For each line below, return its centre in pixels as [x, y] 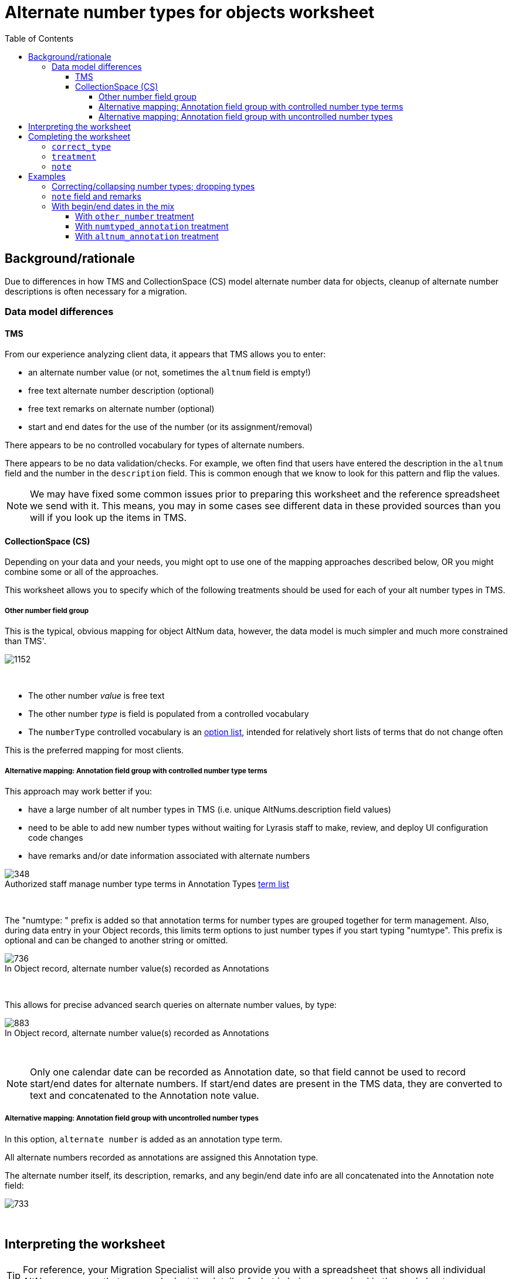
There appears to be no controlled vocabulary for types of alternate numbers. [155, 445]
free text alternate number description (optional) [121, 391]
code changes [56, 837]
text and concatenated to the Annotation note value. [145, 1095]
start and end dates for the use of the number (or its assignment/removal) [170, 427]
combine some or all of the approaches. [82, 572]
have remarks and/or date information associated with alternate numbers [169, 855]
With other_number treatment [135, 216]
